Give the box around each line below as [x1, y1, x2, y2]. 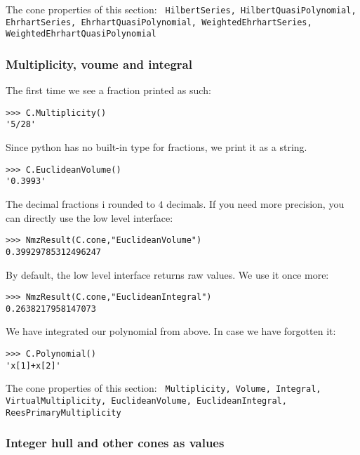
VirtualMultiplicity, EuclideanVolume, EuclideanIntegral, [6, 395, 287, 406]
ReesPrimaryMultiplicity [6, 407, 121, 418]
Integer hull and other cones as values [6, 434, 225, 451]
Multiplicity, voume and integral [6, 55, 192, 72]
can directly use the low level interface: [6, 210, 173, 225]
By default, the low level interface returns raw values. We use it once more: [6, 267, 329, 282]
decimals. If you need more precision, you [166, 197, 345, 211]
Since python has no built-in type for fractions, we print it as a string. [6, 140, 307, 154]
